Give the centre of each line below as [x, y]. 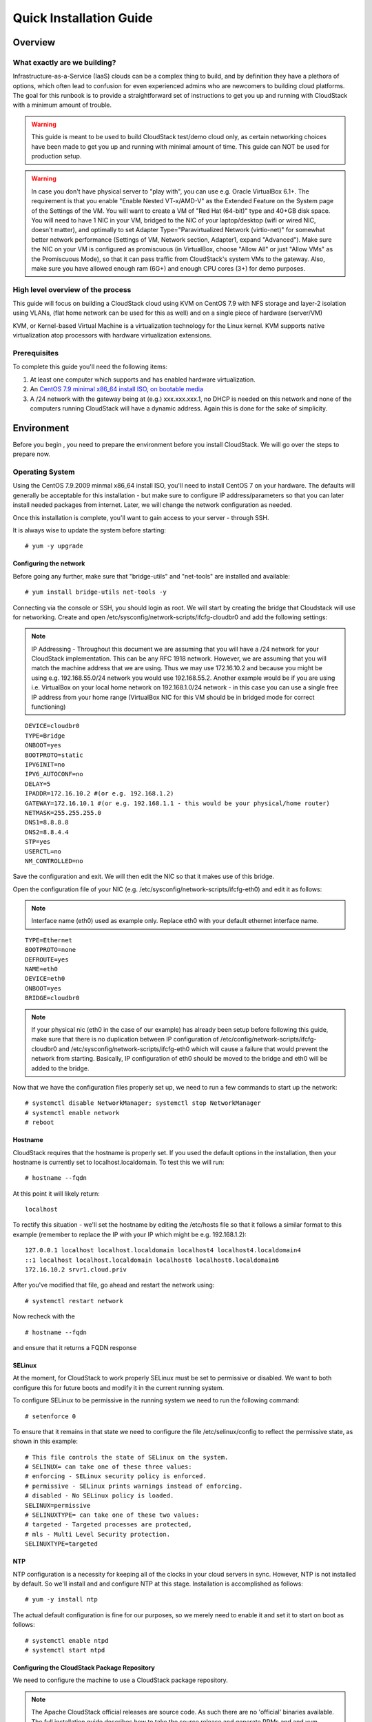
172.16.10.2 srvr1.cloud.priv [76, 1270]
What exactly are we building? [64, 62]
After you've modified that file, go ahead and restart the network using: [114, 1285]
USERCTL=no [43, 851]
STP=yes [38, 842]
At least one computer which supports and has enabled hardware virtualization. [143, 380]
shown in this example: [45, 1441]
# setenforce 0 [51, 1416]
